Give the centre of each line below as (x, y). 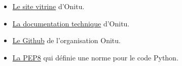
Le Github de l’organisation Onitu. (66, 40)
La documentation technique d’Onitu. (71, 23)
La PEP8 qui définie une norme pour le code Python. (95, 57)
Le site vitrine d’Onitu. (48, 6)
